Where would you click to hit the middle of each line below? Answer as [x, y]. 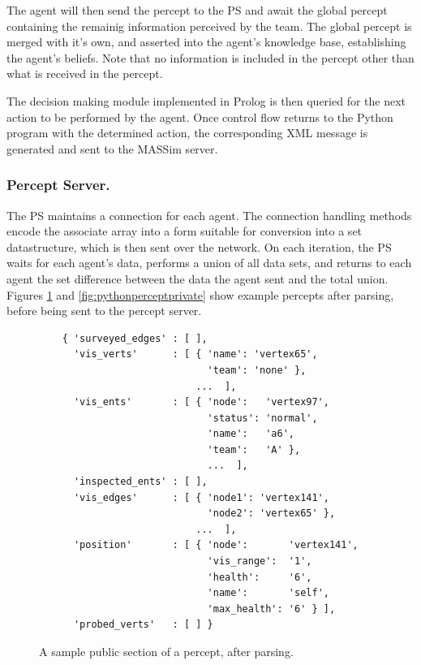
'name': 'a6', [251, 434]
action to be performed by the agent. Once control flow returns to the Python [200, 117]
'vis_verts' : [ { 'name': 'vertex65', [195, 354]
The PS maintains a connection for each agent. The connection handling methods [209, 215]
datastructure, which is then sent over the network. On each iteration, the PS [199, 246]
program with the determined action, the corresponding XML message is [187, 133]
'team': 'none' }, [257, 370]
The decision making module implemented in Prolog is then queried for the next [206, 100]
